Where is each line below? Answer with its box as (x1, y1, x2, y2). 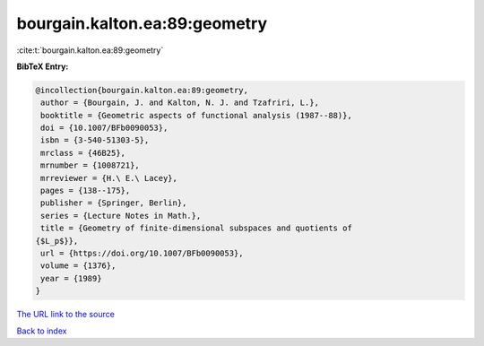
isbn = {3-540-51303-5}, (40, 135, 150, 145)
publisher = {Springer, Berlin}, (40, 198, 187, 208)
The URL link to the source (16, 309, 116, 320)
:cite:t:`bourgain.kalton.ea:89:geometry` (16, 45, 164, 56)
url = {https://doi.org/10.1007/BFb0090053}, (40, 248, 244, 258)
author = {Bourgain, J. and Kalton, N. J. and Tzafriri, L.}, (40, 98, 320, 108)
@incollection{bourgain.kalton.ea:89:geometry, (35, 85, 248, 95)
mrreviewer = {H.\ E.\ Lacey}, (40, 173, 178, 183)
